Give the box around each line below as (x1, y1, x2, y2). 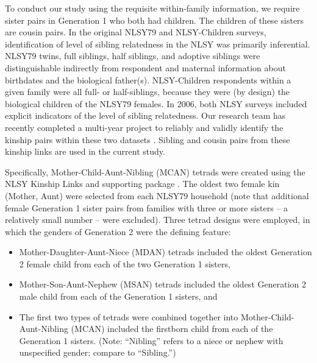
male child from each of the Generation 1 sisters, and (19, 290, 218, 303)
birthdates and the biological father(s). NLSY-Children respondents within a (5, 73, 291, 86)
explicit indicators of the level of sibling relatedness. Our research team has (5, 109, 286, 122)
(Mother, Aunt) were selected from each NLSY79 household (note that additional (5, 189, 309, 202)
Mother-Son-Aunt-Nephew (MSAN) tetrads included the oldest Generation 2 (19, 278, 306, 291)
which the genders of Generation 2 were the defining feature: (5, 225, 231, 238)
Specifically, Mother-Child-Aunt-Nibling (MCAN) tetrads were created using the (5, 165, 305, 178)
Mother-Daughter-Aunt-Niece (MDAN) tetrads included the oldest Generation (19, 245, 312, 258)
